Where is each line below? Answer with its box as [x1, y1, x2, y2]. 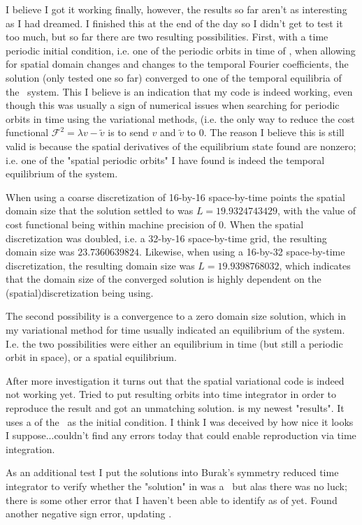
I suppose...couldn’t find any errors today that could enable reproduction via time [6, 428, 356, 443]
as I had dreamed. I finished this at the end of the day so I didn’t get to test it [6, 15, 343, 30]
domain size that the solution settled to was [6, 203, 194, 218]
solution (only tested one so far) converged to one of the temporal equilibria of [6, 70, 342, 84]
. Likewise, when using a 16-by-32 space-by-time [139, 244, 345, 259]
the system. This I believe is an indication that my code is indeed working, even [6, 84, 353, 98]
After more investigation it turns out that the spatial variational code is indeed [6, 373, 345, 387]
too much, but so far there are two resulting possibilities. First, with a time [6, 29, 328, 44]
